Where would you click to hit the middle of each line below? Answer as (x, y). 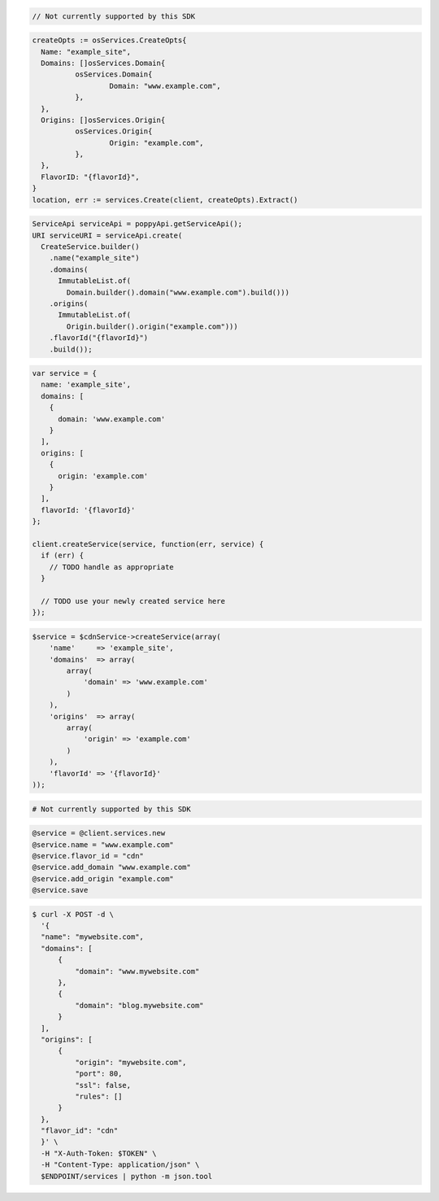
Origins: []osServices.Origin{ (103, 120)
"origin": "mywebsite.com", (130, 1062)
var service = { (65, 373)
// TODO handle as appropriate (111, 567)
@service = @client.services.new (99, 833)
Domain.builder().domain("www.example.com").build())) (178, 292)
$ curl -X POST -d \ (73, 914)
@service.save (60, 890)
